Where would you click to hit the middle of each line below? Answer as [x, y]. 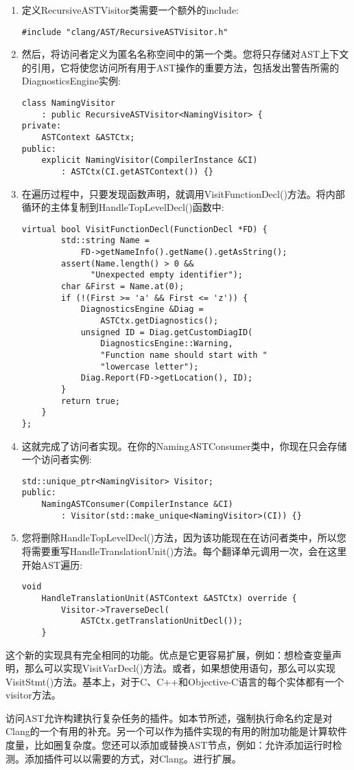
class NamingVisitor [68, 103]
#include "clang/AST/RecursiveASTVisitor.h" [125, 32]
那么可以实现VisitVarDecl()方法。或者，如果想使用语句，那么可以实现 [180, 668]
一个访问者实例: [57, 459]
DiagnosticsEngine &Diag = [142, 309]
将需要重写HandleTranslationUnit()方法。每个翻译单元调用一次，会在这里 [184, 551]
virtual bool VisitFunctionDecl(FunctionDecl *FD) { [144, 229]
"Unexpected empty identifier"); [167, 275]
